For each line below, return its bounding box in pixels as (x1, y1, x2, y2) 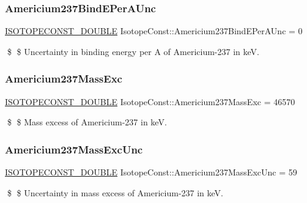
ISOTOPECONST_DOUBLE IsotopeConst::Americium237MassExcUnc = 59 (5, 166, 297, 179)
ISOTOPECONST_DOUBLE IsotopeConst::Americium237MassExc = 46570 (5, 95, 295, 108)
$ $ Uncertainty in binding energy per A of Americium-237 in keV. (7, 45, 259, 57)
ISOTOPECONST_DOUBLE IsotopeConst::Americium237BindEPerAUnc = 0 (5, 24, 303, 37)
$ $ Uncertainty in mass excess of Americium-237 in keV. (7, 186, 223, 199)
